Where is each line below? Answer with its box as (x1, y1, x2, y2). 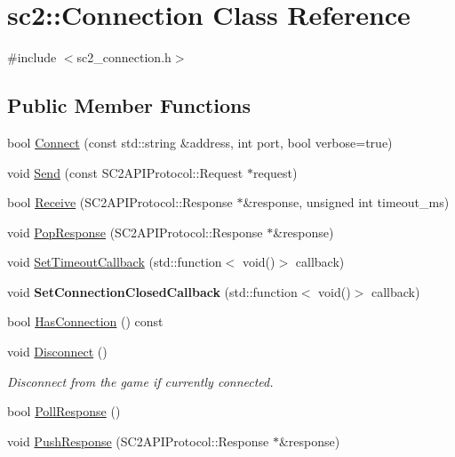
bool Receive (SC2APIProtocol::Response (7, 193, 233, 212)
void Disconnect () (7, 342, 108, 361)
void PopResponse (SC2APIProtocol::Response (7, 222, 263, 241)
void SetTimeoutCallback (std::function (7, 253, 222, 271)
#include (7, 48, 57, 67)
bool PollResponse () (7, 402, 121, 421)
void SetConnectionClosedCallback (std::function (7, 282, 298, 301)
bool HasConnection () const (7, 312, 164, 331)
